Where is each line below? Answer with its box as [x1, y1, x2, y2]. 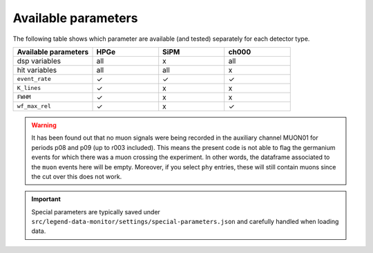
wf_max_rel [17, 102, 52, 110]
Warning [31, 121, 57, 129]
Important [31, 195, 61, 203]
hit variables [17, 65, 57, 75]
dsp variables [17, 56, 61, 66]
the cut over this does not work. [31, 172, 122, 180]
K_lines [17, 84, 41, 92]
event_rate [17, 75, 52, 83]
